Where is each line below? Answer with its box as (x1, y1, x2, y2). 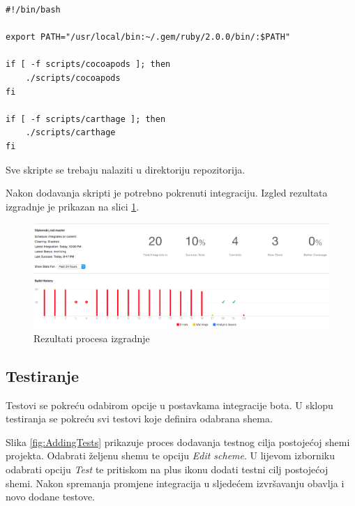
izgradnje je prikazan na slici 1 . (6, 199, 139, 213)
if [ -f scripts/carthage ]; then (6, 114, 166, 124)
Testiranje (6, 365, 80, 386)
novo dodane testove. (6, 489, 96, 504)
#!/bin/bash (6, 5, 61, 15)
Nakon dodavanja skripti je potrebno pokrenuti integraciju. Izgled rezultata (6, 185, 328, 200)
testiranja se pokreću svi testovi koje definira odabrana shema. (6, 411, 273, 426)
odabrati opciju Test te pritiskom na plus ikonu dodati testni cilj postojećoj (6, 461, 328, 476)
